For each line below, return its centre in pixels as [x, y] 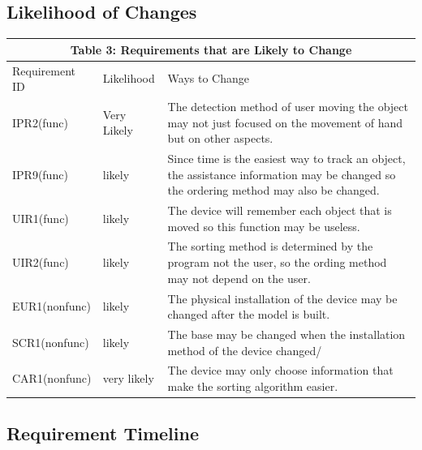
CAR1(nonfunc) [52, 378]
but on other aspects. [220, 138]
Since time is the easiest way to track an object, [286, 159]
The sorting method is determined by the [270, 246]
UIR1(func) [41, 218]
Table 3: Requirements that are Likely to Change [211, 49]
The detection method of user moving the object [288, 106]
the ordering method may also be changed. [273, 190]
